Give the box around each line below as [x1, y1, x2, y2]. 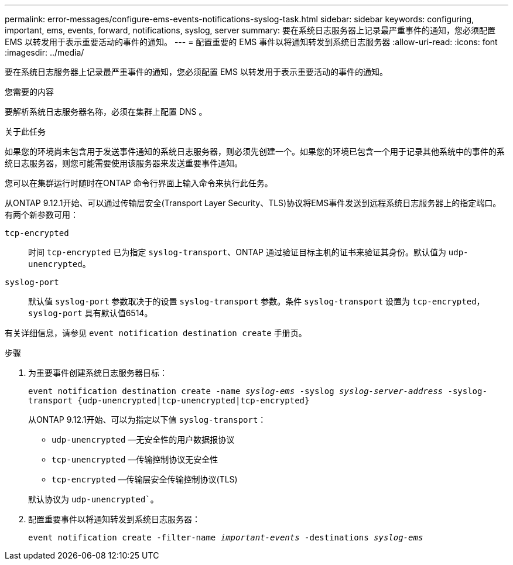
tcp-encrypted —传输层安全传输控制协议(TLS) [52, 474, 238, 484]
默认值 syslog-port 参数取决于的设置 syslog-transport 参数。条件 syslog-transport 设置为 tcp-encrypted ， [28, 296, 485, 306]
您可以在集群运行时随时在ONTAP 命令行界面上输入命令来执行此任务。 [5, 178, 273, 188]
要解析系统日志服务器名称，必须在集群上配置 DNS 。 [5, 107, 207, 117]
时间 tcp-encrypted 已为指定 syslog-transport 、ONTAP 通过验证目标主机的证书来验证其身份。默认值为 [28, 247, 446, 257]
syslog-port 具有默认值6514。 [28, 308, 153, 318]
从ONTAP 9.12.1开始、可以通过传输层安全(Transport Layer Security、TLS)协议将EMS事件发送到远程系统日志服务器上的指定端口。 [5, 198, 501, 208]
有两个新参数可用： [5, 210, 78, 220]
